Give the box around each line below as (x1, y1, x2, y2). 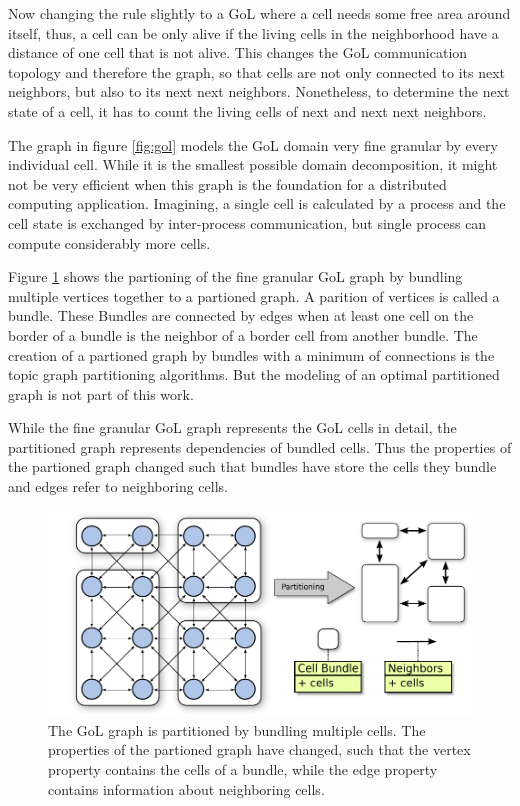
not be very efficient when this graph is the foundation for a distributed (8, 173, 447, 194)
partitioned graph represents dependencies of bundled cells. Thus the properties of (8, 436, 512, 457)
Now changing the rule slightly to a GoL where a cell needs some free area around (8, 3, 511, 23)
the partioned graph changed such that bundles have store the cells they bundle (8, 456, 497, 477)
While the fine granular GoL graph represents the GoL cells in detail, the (8, 417, 457, 438)
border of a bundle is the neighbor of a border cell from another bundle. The (8, 324, 478, 345)
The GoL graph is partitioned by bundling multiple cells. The (48, 719, 426, 740)
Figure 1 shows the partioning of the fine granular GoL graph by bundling (8, 266, 463, 287)
